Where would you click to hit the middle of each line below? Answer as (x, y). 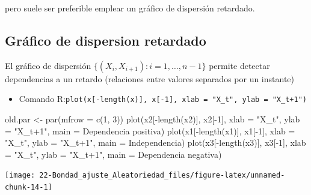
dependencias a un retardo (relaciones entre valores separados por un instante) (150, 78)
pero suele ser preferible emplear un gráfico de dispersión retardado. (130, 8)
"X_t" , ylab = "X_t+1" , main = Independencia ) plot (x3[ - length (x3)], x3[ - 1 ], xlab (155, 142)
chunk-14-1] (29, 187)
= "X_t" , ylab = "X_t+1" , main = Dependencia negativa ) (113, 154)
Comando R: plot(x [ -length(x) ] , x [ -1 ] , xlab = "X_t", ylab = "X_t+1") (163, 99)
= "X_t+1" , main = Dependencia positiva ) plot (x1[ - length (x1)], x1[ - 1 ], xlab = (150, 130)
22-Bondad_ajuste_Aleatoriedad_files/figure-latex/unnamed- (162, 175)
